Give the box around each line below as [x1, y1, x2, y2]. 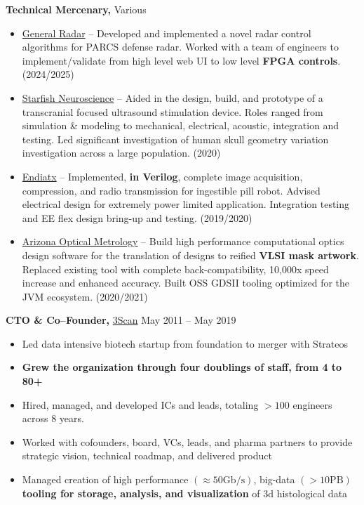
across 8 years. [22, 411, 84, 426]
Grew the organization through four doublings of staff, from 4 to [22, 360, 342, 374]
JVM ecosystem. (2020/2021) [22, 289, 148, 303]
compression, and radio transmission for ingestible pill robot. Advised [22, 183, 321, 197]
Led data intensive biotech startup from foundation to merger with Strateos [22, 336, 348, 350]
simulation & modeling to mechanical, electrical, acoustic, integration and [22, 118, 339, 133]
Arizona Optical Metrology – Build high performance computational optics [22, 234, 344, 249]
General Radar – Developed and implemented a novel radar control [22, 25, 311, 40]
